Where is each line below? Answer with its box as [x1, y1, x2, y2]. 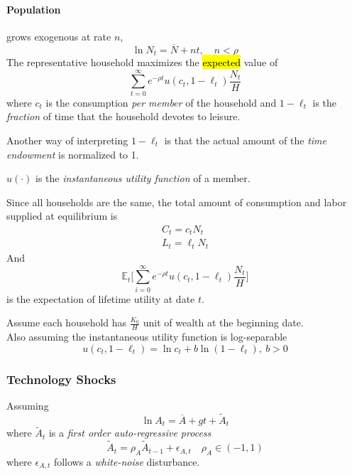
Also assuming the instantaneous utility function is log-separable [6, 329, 287, 344]
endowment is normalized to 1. [6, 146, 139, 161]
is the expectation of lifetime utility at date [6, 291, 195, 306]
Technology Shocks [6, 370, 116, 388]
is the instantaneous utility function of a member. [35, 171, 251, 186]
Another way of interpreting [6, 132, 128, 147]
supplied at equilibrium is [6, 208, 118, 223]
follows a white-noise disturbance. [53, 454, 200, 469]
